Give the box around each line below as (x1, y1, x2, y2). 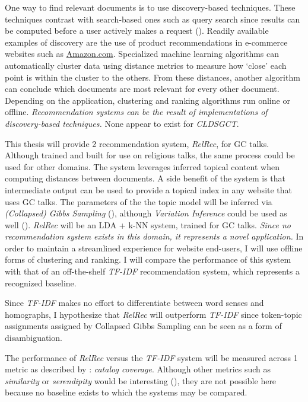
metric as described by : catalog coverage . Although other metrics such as (5, 363, 271, 375)
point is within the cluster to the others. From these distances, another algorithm (5, 71, 300, 83)
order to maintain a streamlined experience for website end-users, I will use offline (5, 241, 303, 254)
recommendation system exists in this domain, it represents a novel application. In (5, 230, 304, 243)
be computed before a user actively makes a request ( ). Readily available (5, 24, 269, 37)
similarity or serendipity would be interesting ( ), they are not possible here (5, 374, 277, 387)
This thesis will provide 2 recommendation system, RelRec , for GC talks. (5, 137, 269, 149)
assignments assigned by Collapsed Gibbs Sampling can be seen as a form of (5, 320, 282, 332)
